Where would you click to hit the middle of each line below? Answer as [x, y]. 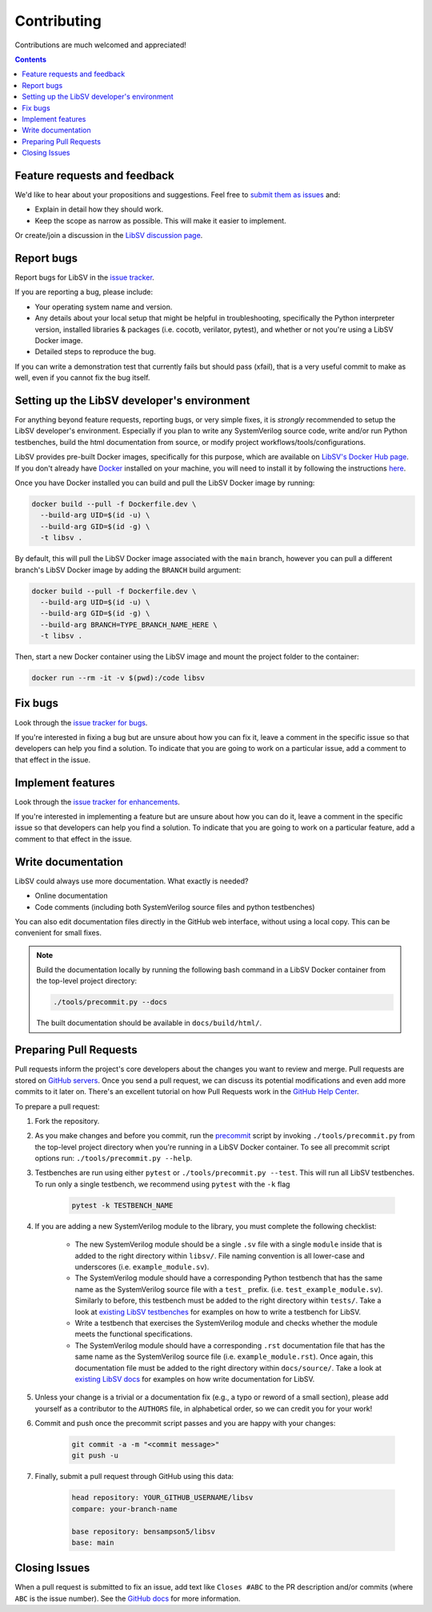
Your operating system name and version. [104, 307]
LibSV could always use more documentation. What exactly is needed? [132, 881]
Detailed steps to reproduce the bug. [95, 352]
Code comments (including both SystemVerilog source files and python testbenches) [175, 907]
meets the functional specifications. [134, 1334]
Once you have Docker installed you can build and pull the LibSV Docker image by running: [165, 483]
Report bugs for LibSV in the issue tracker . [85, 277]
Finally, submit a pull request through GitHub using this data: [134, 1477]
